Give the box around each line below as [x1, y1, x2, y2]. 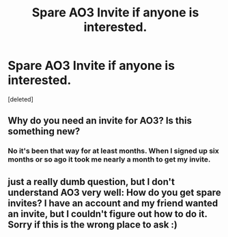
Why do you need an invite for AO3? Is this [8, 115, 193, 127]
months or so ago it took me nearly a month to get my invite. [8, 155, 211, 164]
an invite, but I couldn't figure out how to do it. [8, 208, 208, 220]
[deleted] [8, 95, 33, 103]
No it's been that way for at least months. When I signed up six [8, 146, 219, 155]
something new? [8, 125, 81, 138]
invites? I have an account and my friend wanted [8, 197, 218, 209]
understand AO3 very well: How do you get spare [8, 186, 221, 198]
